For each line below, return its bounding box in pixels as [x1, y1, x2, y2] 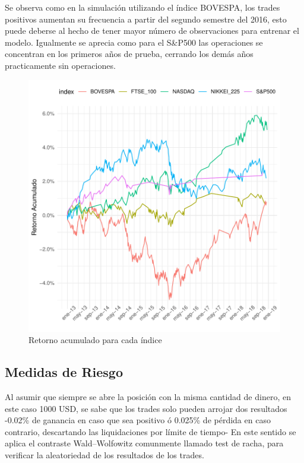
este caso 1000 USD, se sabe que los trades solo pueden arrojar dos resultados [5, 402, 287, 414]
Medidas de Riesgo [5, 363, 123, 381]
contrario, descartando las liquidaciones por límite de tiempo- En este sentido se [5, 425, 296, 437]
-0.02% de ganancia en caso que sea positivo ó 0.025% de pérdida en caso [5, 414, 271, 426]
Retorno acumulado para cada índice [28, 334, 162, 346]
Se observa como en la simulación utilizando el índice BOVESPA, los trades [5, 1, 280, 13]
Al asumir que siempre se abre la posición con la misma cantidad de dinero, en [5, 390, 291, 402]
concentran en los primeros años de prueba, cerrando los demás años [5, 47, 254, 60]
